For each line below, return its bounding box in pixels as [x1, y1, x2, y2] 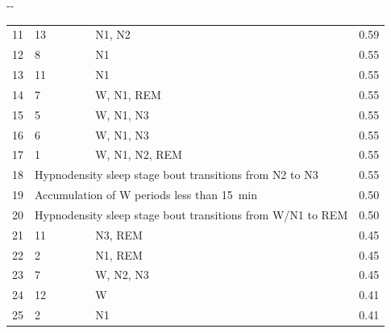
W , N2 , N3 [95, 266, 149, 283]
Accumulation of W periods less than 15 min [35, 186, 258, 203]
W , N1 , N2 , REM [95, 146, 182, 163]
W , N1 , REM [95, 85, 161, 102]
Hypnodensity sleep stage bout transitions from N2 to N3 [35, 166, 318, 183]
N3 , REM [95, 226, 143, 243]
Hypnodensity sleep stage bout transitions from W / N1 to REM [35, 206, 348, 223]
